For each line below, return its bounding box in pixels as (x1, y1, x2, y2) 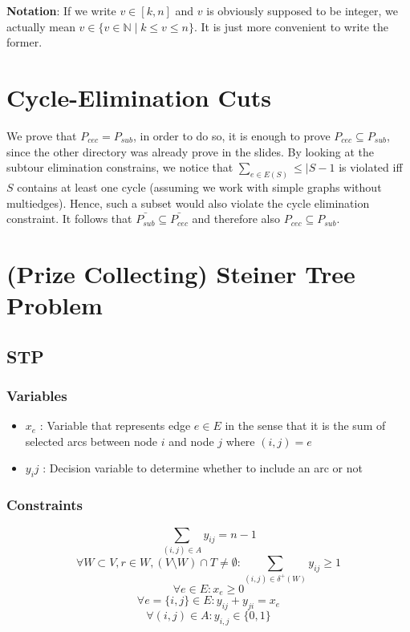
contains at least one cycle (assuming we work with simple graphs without (17, 178, 382, 195)
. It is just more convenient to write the (193, 18, 389, 34)
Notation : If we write (6, 2, 116, 18)
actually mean (6, 18, 75, 34)
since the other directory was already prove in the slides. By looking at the (6, 143, 375, 160)
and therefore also (192, 210, 281, 227)
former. (6, 34, 43, 51)
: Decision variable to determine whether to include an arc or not (43, 460, 363, 476)
